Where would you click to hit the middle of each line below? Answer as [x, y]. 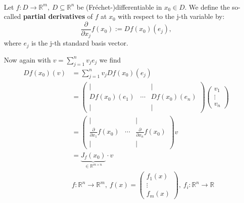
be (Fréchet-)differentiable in [119, 7]
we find [110, 59]
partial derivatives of [58, 16]
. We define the [207, 7]
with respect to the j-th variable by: [171, 16]
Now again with [27, 59]
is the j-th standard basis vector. [80, 43]
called [12, 16]
